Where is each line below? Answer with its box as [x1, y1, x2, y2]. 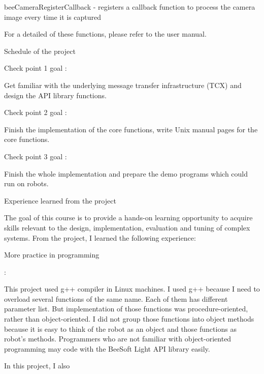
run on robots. [4, 178, 49, 189]
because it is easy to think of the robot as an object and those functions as [4, 323, 237, 334]
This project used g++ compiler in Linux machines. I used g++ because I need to [4, 283, 260, 294]
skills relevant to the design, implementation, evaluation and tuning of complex [4, 222, 250, 233]
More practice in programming [4, 249, 100, 260]
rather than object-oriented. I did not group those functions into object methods [4, 313, 254, 324]
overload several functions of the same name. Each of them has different [4, 293, 228, 304]
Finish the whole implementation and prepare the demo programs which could [4, 168, 248, 179]
